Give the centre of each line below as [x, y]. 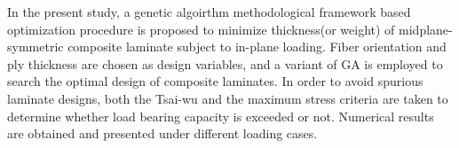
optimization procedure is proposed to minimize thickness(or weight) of [201, 29]
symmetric [36, 47]
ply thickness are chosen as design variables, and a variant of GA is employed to [225, 63]
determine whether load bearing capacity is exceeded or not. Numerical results [221, 116]
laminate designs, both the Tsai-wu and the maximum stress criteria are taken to [228, 98]
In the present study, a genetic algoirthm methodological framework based [209, 12]
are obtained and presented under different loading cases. [162, 133]
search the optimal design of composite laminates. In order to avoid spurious [215, 81]
